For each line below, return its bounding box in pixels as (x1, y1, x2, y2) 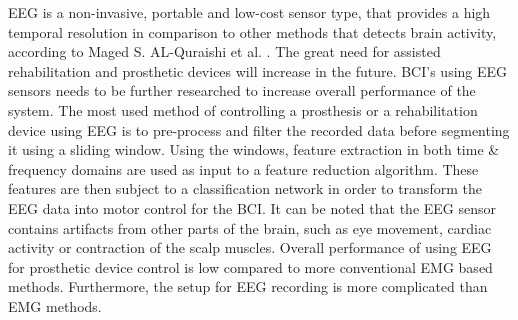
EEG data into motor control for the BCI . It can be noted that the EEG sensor (8, 197, 496, 218)
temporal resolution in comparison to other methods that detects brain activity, (8, 21, 497, 42)
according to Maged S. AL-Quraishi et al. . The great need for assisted (8, 41, 441, 62)
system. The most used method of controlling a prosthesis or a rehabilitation (8, 99, 478, 120)
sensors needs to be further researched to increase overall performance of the (8, 80, 476, 101)
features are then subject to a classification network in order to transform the (8, 178, 482, 199)
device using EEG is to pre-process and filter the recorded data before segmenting (8, 119, 510, 140)
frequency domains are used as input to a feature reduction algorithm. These (8, 158, 479, 179)
